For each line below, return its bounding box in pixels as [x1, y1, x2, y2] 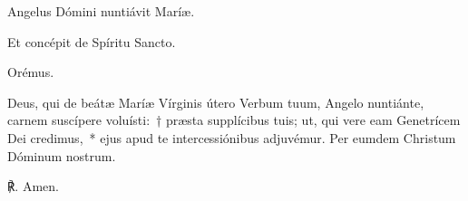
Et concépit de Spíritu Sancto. [7, 32, 176, 51]
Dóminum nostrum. [7, 146, 116, 165]
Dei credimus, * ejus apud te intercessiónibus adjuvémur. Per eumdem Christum [7, 128, 456, 147]
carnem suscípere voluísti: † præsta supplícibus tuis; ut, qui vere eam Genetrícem [7, 110, 461, 129]
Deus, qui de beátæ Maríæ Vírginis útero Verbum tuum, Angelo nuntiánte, [7, 92, 424, 111]
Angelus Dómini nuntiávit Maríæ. [7, 2, 195, 20]
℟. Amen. [7, 177, 59, 196]
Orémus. [7, 62, 54, 81]
